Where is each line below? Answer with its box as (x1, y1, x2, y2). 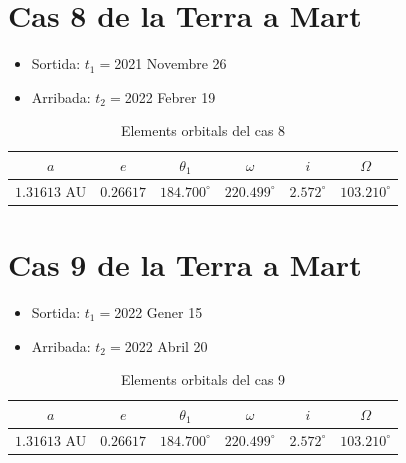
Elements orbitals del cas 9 (120, 369, 286, 390)
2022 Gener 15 (114, 301, 203, 322)
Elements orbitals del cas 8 (120, 120, 286, 141)
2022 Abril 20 (124, 335, 208, 356)
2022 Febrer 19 (124, 86, 216, 107)
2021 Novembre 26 (114, 53, 227, 74)
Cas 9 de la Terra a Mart (8, 244, 362, 285)
